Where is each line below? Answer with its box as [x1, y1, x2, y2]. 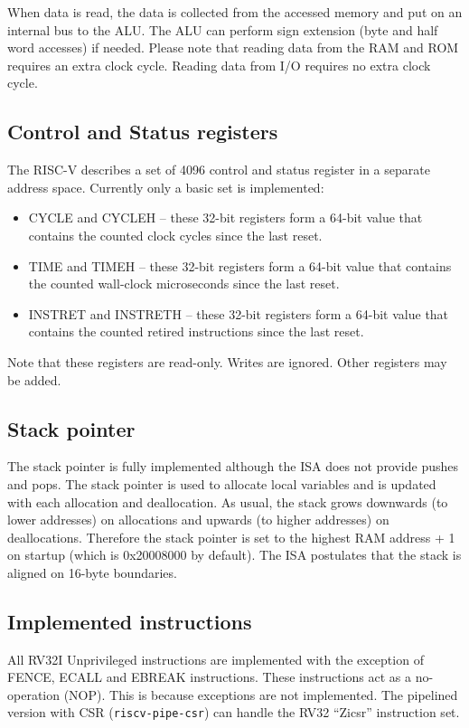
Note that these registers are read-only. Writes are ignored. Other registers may [7, 352, 447, 371]
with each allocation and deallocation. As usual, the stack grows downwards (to [7, 492, 448, 511]
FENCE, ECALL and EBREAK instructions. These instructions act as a [7, 667, 411, 686]
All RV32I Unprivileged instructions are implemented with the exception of [7, 649, 424, 668]
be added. [7, 370, 61, 389]
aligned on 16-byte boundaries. [7, 563, 177, 581]
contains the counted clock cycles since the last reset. [28, 225, 323, 244]
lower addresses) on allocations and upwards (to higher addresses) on [7, 510, 389, 529]
